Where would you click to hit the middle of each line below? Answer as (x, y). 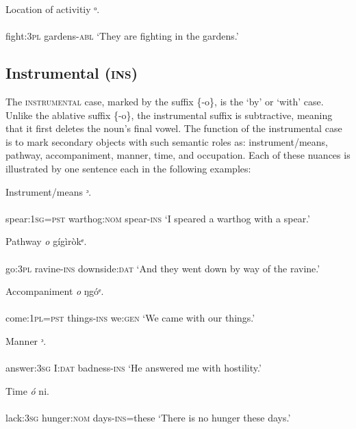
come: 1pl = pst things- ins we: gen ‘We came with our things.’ (130, 318)
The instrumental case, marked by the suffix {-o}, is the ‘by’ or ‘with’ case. (165, 101)
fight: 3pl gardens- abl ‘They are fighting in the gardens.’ (122, 36)
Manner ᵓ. (26, 340)
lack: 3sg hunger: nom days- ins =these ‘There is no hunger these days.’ (148, 417)
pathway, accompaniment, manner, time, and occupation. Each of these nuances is (178, 155)
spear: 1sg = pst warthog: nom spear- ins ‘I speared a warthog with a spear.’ (158, 218)
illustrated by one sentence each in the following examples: (128, 168)
